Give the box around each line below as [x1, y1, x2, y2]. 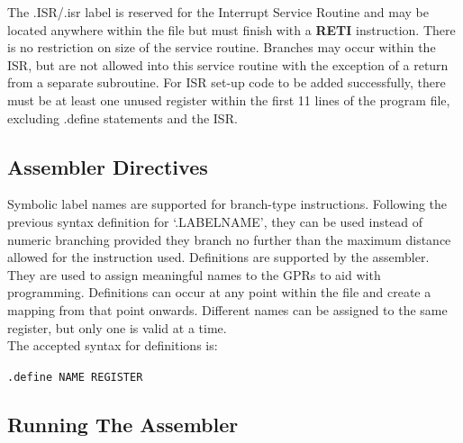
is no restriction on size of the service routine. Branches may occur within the [7, 38, 436, 57]
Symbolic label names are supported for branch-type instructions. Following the [7, 194, 448, 213]
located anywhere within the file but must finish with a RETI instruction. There [7, 20, 456, 39]
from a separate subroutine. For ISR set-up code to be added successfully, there [7, 73, 446, 92]
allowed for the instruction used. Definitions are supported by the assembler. [7, 248, 430, 267]
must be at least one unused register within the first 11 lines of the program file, [7, 90, 450, 109]
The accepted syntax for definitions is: [7, 336, 218, 355]
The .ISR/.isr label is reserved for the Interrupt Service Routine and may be [7, 3, 429, 21]
